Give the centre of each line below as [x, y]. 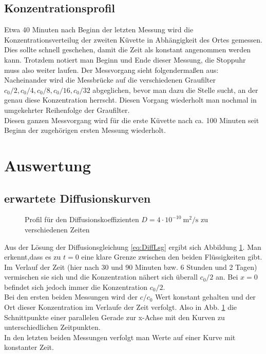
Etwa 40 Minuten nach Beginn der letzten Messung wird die [99, 30]
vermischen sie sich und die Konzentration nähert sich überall [101, 277]
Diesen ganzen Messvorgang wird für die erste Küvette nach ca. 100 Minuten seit [132, 120]
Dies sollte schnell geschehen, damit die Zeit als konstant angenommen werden [128, 50]
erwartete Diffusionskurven [78, 198]
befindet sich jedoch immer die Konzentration [76, 287]
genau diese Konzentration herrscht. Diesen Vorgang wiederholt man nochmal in [130, 100]
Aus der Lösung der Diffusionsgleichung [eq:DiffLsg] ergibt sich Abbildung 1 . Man [133, 247]
